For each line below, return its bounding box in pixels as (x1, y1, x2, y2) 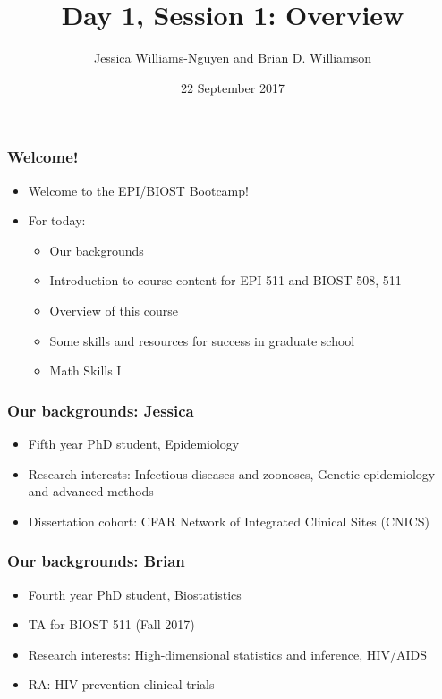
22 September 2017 (181, 78, 285, 97)
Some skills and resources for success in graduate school (49, 331, 355, 349)
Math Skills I (49, 361, 122, 380)
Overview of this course (49, 300, 178, 319)
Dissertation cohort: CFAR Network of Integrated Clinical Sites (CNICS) (28, 511, 429, 530)
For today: (28, 211, 86, 230)
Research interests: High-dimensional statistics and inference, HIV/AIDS (28, 644, 427, 663)
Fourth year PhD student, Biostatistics (28, 585, 242, 603)
